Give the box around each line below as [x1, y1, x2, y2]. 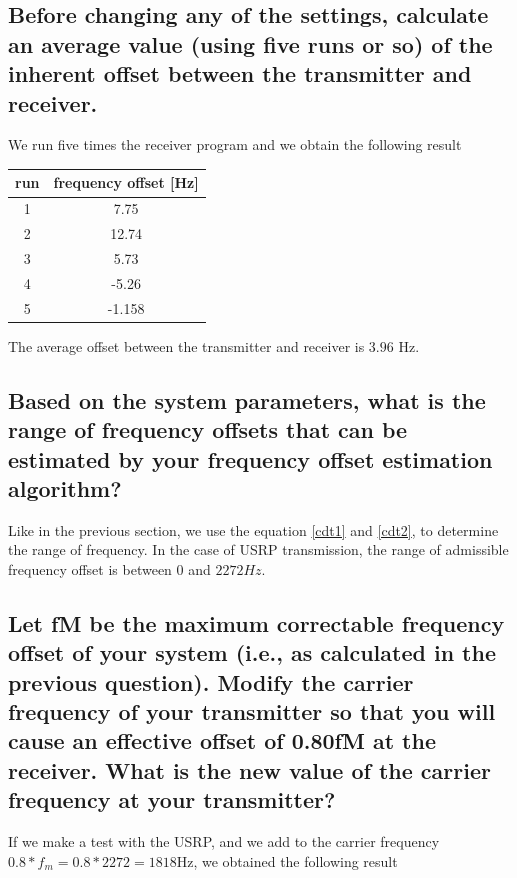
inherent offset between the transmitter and [8, 58, 472, 89]
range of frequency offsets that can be [8, 414, 408, 445]
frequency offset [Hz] [53, 172, 199, 193]
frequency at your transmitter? [8, 784, 336, 815]
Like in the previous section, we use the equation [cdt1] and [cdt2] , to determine [8, 519, 499, 540]
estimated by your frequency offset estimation [8, 443, 493, 474]
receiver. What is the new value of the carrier [8, 754, 491, 785]
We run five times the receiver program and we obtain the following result [8, 134, 462, 155]
